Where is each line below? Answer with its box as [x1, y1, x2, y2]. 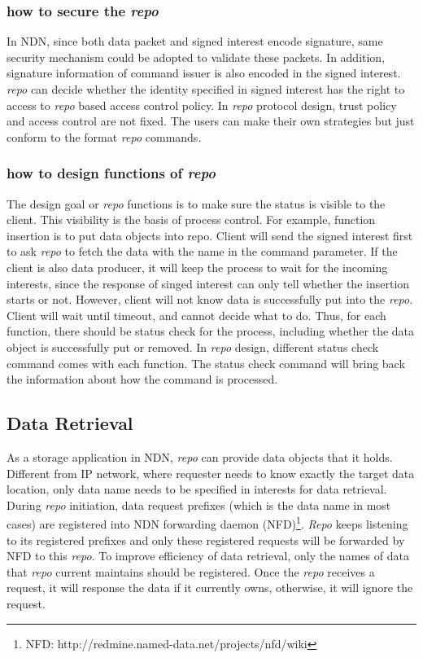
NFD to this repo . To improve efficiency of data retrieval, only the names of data [7, 547, 409, 564]
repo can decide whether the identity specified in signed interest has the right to [7, 81, 405, 97]
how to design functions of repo [7, 163, 216, 183]
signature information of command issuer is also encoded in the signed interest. [7, 64, 401, 81]
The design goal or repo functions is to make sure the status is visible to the [7, 195, 386, 212]
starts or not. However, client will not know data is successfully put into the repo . [7, 291, 413, 308]
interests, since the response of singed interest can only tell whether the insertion [7, 274, 410, 292]
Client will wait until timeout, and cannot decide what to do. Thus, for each [7, 306, 386, 323]
